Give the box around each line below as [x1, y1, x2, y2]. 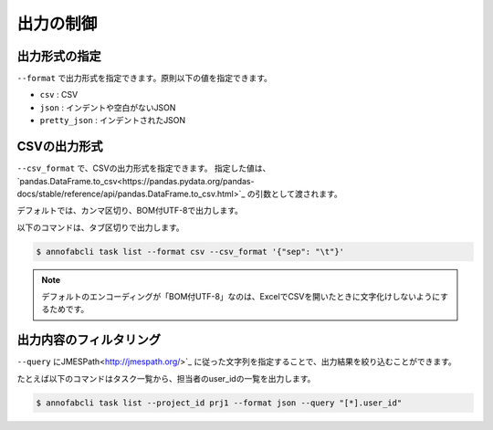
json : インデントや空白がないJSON [39, 101, 176, 113]
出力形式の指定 [16, 48, 101, 64]
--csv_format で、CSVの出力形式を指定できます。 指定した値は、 [16, 163, 271, 173]
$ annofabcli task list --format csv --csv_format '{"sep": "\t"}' [36, 246, 345, 257]
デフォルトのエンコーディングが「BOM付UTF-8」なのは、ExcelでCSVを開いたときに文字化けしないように [41, 291, 441, 302]
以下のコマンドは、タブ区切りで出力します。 [16, 222, 184, 233]
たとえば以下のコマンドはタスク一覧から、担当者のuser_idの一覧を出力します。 [16, 372, 316, 383]
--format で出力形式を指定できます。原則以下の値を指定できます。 [16, 73, 273, 84]
